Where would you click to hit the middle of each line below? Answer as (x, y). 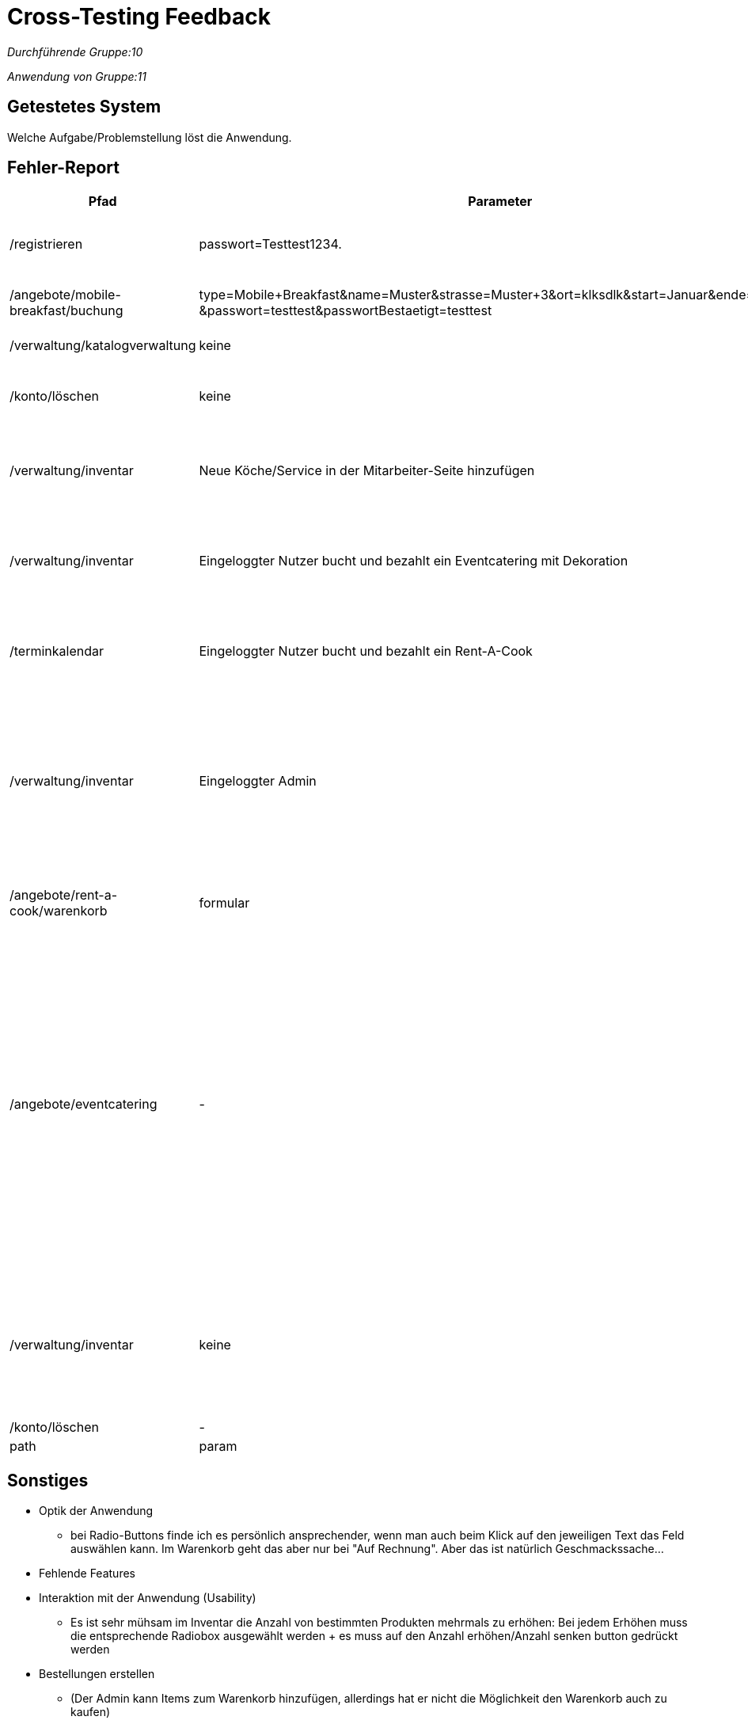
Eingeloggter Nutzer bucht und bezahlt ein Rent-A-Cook (366, 651)
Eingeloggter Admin (258, 781)
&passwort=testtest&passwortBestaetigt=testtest (346, 311)
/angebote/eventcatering (84, 1104)
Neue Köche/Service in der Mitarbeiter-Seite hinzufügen (367, 471)
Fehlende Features (87, 1574)
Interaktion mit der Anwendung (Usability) (148, 1598)
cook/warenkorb (59, 911)
